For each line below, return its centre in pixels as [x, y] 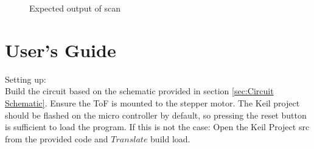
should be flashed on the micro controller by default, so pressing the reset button [156, 115]
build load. [170, 138]
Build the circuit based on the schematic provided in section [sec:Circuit [139, 91]
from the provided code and [57, 138]
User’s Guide [61, 50]
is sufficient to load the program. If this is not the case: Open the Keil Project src [157, 127]
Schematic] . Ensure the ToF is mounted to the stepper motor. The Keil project [152, 102]
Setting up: [26, 79]
